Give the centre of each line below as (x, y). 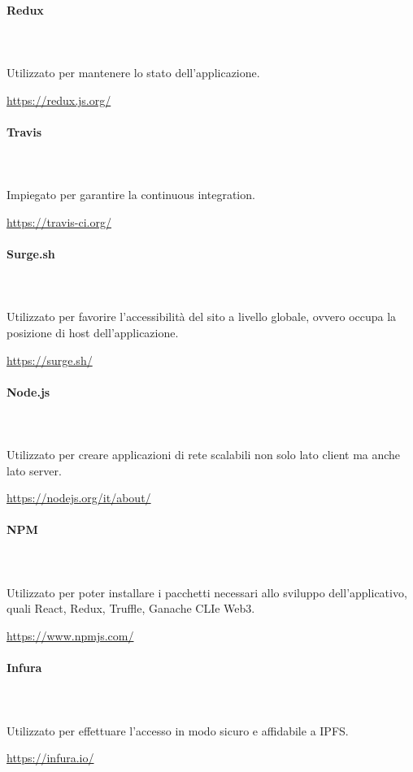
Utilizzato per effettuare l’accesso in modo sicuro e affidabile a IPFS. (178, 730)
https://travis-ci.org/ (59, 221)
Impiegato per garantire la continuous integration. (131, 195)
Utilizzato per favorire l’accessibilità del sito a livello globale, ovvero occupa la (202, 317)
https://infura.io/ (50, 758)
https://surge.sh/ (50, 360)
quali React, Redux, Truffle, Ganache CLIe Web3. (131, 608)
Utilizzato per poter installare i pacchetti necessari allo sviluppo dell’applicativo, (207, 592)
